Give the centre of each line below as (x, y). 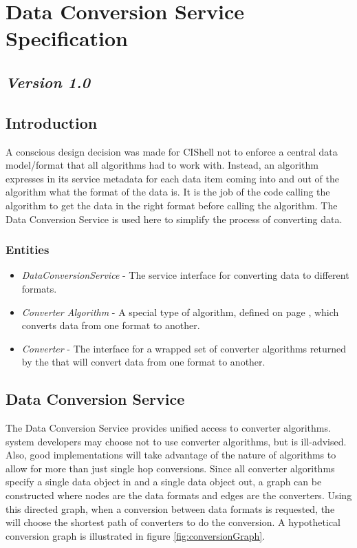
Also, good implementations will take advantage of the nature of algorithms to (171, 455)
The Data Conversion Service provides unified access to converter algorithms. (168, 428)
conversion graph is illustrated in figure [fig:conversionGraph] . (136, 535)
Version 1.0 (48, 82)
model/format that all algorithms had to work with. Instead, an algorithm (162, 165)
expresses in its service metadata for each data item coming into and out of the (173, 178)
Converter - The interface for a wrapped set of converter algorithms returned (184, 348)
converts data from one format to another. (111, 325)
